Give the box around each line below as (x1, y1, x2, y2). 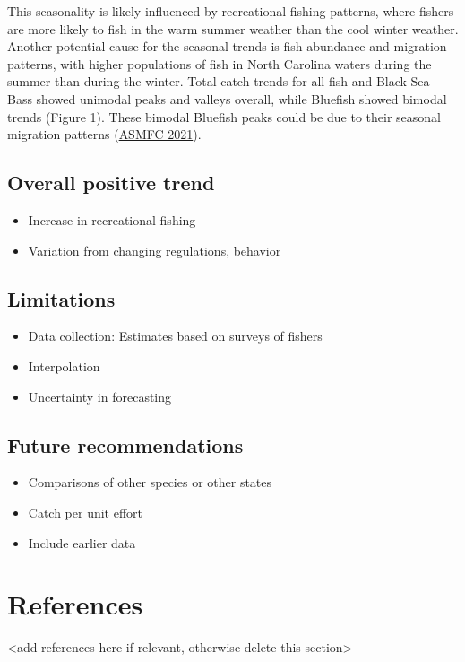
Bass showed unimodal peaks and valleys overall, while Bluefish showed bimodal (7, 89, 447, 108)
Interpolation (28, 356, 100, 375)
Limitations (7, 284, 116, 312)
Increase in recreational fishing (28, 210, 196, 229)
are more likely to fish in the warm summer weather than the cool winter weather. (7, 19, 459, 38)
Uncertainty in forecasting (28, 387, 172, 405)
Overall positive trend (7, 169, 215, 196)
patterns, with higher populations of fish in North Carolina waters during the (7, 54, 432, 73)
